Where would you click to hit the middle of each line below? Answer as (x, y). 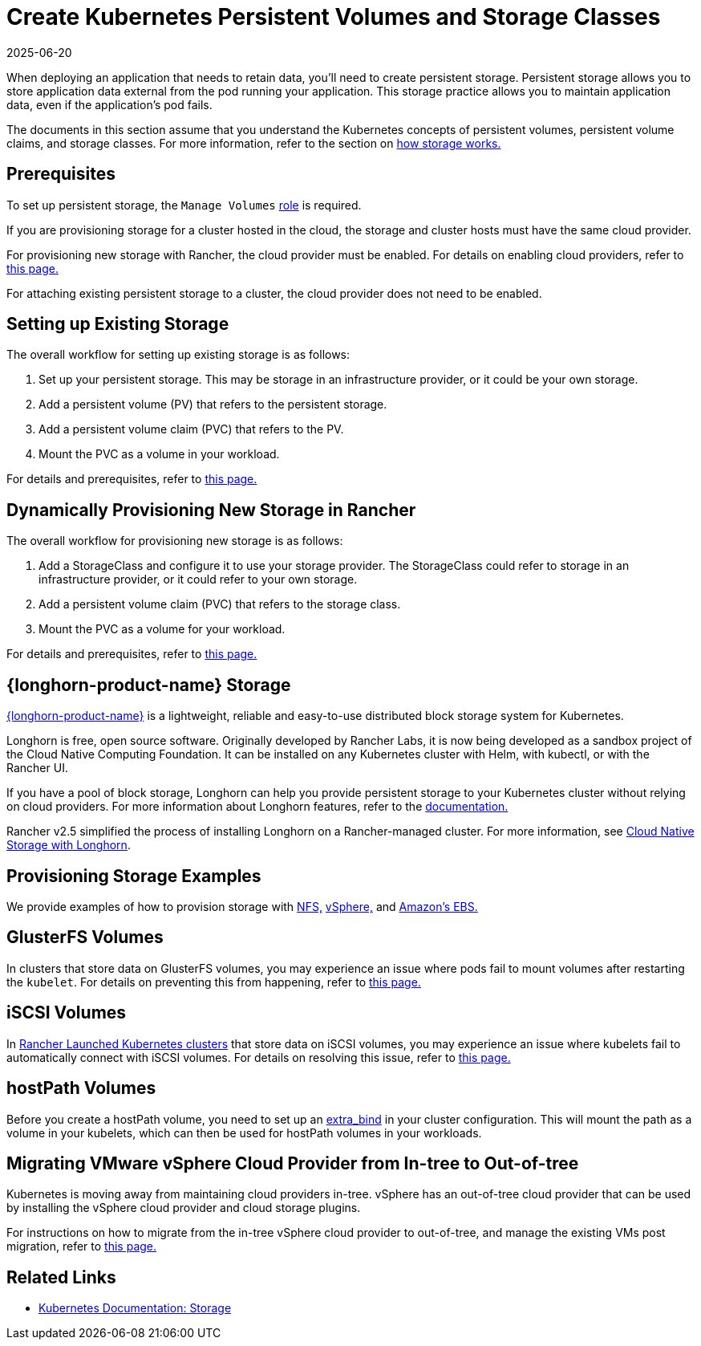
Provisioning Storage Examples (134, 876)
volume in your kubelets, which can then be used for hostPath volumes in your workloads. (244, 1133)
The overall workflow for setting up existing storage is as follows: (178, 355)
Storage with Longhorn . (69, 845)
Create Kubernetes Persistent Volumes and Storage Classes (334, 17)
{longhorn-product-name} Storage (149, 685)
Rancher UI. (37, 768)
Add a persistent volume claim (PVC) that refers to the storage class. (220, 604)
